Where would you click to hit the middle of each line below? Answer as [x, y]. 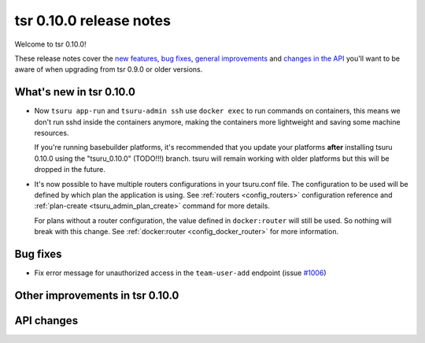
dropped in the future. [70, 170]
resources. [52, 133]
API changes [46, 321]
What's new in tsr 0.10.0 [75, 92]
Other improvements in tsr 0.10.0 [97, 295]
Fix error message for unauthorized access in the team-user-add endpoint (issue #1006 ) [180, 273]
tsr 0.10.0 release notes [92, 21]
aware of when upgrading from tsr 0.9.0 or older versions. [109, 69]
